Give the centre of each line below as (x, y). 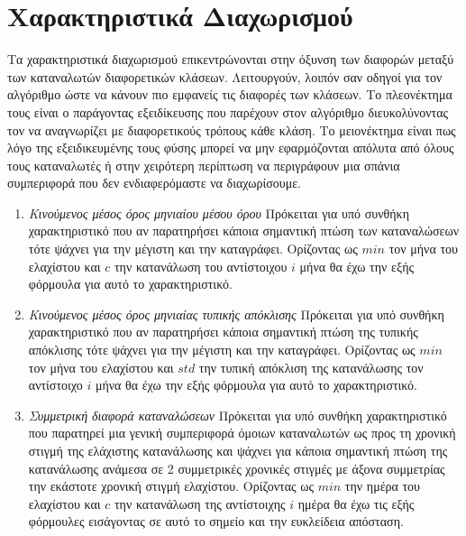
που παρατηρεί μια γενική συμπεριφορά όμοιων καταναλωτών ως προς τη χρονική (242, 433)
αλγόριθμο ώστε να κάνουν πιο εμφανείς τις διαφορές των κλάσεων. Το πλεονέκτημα (230, 94)
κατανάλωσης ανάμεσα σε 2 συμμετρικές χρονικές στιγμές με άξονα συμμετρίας (237, 468)
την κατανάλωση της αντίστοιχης (200, 503)
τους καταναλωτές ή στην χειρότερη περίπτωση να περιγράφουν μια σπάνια (204, 165)
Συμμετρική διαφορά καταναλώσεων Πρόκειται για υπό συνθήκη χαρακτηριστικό (238, 415)
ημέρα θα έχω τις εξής (356, 503)
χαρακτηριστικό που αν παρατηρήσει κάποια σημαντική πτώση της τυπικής (223, 332)
